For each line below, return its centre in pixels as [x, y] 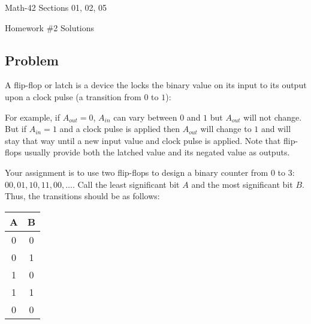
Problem [32, 60]
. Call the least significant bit [126, 184]
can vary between [145, 117]
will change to [226, 129]
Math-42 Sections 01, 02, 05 [56, 7]
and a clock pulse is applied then [120, 129]
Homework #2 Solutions [50, 27]
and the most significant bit [242, 184]
